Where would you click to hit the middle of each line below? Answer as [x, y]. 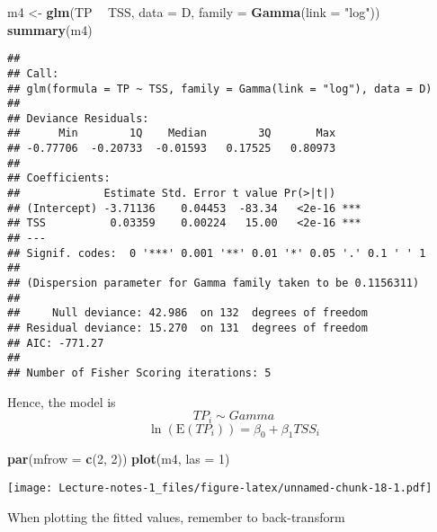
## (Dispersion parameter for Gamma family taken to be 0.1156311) [214, 284]
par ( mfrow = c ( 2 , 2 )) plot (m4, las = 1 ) [119, 459]
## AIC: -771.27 [56, 343]
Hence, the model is [62, 401]
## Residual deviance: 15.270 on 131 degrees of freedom [187, 328]
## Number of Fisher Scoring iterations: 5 [139, 372]
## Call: [33, 73]
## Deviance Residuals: [78, 118]
